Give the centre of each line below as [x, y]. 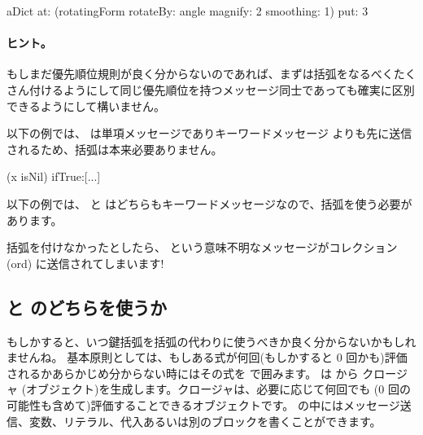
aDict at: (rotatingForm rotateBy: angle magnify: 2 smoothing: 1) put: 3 [188, 11]
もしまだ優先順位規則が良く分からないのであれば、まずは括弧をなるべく [200, 74]
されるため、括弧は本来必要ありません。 [115, 149]
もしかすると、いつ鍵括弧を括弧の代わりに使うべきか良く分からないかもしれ [211, 341]
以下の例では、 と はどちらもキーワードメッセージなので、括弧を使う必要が [209, 203]
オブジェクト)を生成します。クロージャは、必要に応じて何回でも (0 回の [218, 389]
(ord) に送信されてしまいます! [85, 263]
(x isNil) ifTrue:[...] [54, 176]
